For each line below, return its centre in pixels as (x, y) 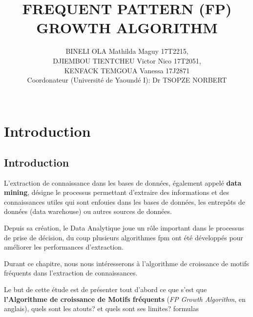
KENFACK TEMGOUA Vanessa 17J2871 (127, 70)
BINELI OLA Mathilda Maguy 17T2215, (127, 51)
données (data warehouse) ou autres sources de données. (88, 211)
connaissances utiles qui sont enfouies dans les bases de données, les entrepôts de (125, 201)
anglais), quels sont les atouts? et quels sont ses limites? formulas (102, 308)
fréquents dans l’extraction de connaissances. (71, 273)
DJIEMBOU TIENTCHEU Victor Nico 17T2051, (127, 60)
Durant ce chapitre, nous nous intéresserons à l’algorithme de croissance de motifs (126, 263)
